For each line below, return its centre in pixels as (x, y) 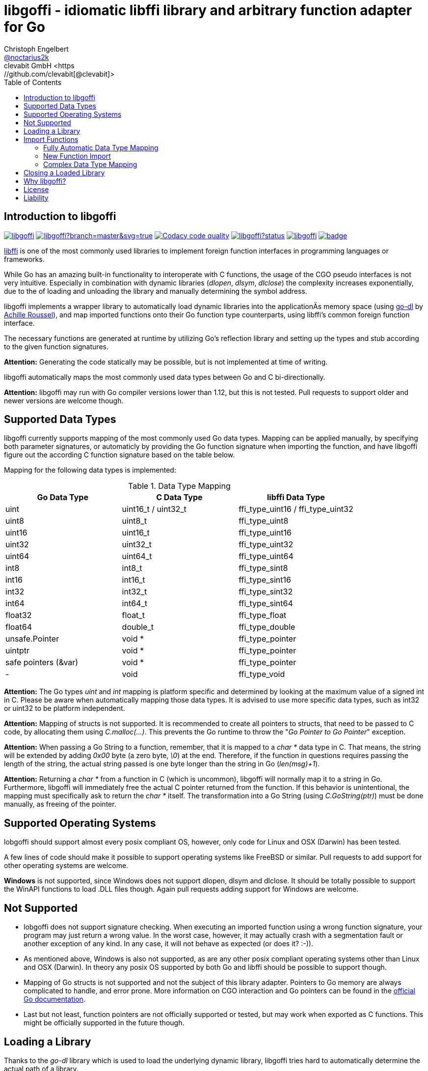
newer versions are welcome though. (64, 400)
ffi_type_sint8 (263, 568)
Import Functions (51, 139)
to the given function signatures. (56, 346)
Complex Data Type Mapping (90, 164)
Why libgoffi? (45, 181)
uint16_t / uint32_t (154, 509)
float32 (19, 615)
